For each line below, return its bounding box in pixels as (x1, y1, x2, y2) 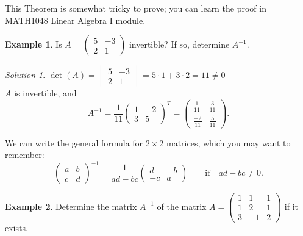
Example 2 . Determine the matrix (5, 199, 137, 212)
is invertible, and (14, 87, 77, 99)
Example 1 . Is (5, 38, 62, 51)
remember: (5, 148, 45, 161)
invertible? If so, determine (129, 38, 230, 51)
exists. (5, 221, 28, 234)
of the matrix (157, 199, 207, 212)
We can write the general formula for (5, 136, 143, 149)
